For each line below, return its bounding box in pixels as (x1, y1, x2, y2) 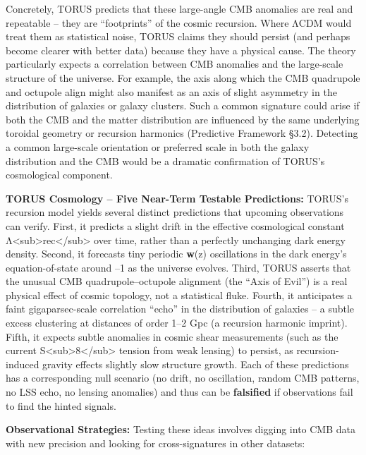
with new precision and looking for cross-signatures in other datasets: (6, 435, 305, 450)
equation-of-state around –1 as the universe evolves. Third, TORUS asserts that (6, 260, 351, 274)
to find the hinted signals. (6, 398, 116, 413)
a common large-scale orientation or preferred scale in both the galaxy (6, 139, 310, 154)
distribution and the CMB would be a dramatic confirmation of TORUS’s (6, 153, 325, 168)
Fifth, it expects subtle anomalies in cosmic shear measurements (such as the (6, 329, 338, 344)
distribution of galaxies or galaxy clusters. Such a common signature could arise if (6, 98, 360, 113)
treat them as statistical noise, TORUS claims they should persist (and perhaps (6, 29, 350, 44)
